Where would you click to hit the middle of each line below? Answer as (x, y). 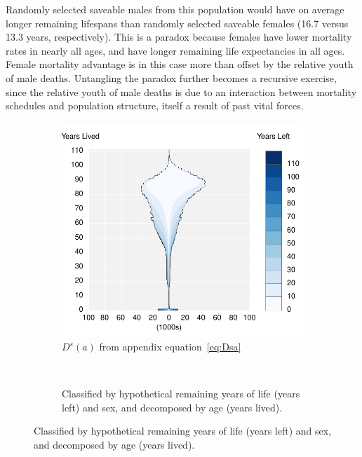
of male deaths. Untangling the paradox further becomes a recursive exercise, (171, 77)
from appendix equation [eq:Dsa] (170, 347)
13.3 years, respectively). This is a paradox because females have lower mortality (179, 37)
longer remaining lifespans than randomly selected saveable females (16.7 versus (177, 23)
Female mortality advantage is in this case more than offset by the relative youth (180, 64)
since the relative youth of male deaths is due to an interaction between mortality (181, 91)
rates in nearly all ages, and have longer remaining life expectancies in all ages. (175, 50)
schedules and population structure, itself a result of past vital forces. (155, 105)
